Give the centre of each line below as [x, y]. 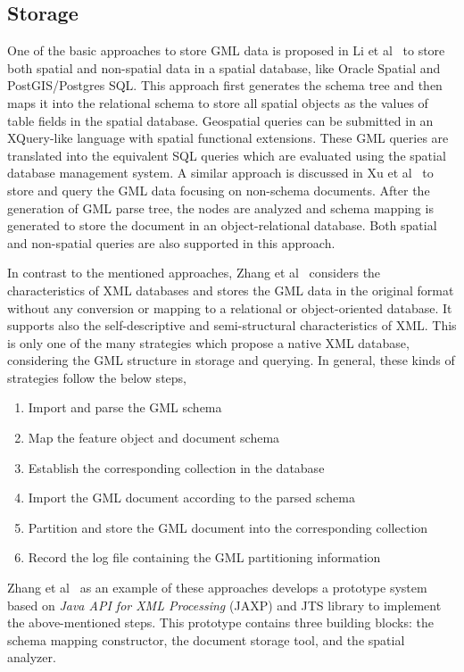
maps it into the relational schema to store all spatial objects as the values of [218, 102]
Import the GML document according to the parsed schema [191, 498]
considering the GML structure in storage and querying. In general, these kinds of [231, 360]
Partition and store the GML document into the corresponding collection [228, 527]
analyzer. [32, 657]
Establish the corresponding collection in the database [176, 467]
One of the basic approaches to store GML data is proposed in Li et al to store [226, 50]
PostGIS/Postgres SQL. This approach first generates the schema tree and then [225, 85]
